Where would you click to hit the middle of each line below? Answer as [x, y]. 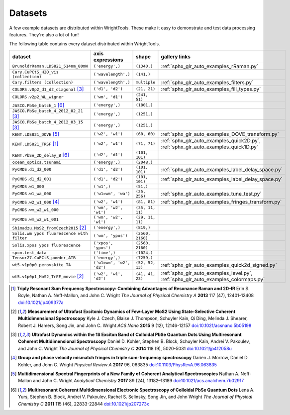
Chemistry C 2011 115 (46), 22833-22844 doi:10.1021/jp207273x [84, 404]
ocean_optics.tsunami [37, 162]
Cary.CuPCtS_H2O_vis [36, 72]
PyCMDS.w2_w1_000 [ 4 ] [36, 202]
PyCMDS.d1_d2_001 [32, 179]
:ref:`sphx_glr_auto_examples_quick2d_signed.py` [219, 265]
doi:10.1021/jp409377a [41, 302]
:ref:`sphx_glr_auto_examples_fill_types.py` [211, 89]
